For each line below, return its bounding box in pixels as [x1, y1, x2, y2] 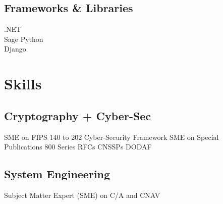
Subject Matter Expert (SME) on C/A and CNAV [4, 189, 160, 200]
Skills [4, 73, 42, 94]
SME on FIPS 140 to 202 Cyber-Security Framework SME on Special [4, 131, 219, 142]
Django [4, 43, 26, 54]
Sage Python [4, 33, 43, 44]
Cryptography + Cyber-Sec [4, 108, 151, 123]
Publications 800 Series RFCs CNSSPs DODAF [4, 141, 152, 152]
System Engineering [4, 166, 110, 182]
